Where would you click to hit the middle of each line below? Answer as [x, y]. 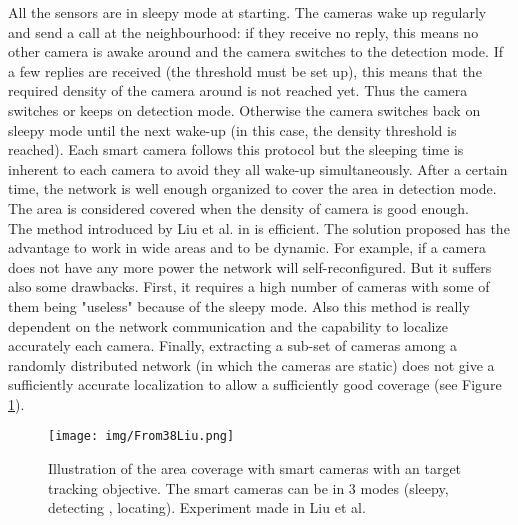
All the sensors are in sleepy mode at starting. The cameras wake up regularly [247, 12]
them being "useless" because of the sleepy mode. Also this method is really [239, 305]
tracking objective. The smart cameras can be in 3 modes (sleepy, [248, 487]
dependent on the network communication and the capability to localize [228, 325]
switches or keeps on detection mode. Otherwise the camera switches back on [244, 109]
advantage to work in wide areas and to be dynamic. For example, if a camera [247, 247]
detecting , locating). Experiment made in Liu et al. [207, 507]
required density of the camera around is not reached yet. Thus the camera [238, 90]
